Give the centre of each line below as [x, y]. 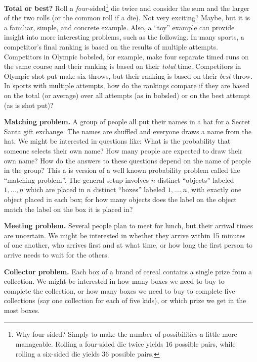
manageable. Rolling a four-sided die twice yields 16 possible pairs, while [126, 344]
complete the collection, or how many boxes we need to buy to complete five [120, 290]
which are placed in [55, 189]
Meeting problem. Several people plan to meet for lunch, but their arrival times [128, 226]
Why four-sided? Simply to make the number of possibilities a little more [126, 334]
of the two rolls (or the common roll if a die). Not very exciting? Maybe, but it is [127, 18]
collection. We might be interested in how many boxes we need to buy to [114, 281]
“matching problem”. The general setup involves [77, 180]
